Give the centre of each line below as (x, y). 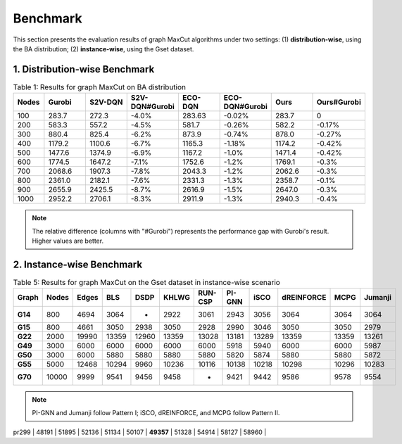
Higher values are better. (68, 241)
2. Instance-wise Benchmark (78, 264)
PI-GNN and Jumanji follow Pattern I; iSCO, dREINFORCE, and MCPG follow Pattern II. (156, 412)
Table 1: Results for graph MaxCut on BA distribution (100, 87)
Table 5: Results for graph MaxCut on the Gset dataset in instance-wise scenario (147, 283)
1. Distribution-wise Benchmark (84, 69)
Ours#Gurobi (339, 102)
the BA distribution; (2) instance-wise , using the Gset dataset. (103, 49)
